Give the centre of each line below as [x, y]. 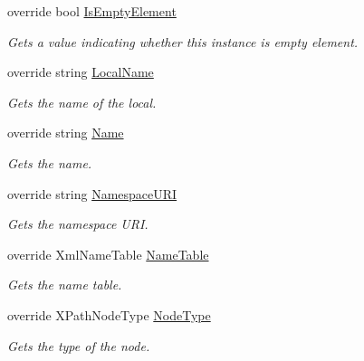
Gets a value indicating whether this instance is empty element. [183, 41]
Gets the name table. [65, 285]
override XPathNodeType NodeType [109, 314]
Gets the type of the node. [79, 345]
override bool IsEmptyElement [92, 11]
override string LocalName [81, 72]
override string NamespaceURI [92, 193]
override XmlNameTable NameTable [108, 254]
